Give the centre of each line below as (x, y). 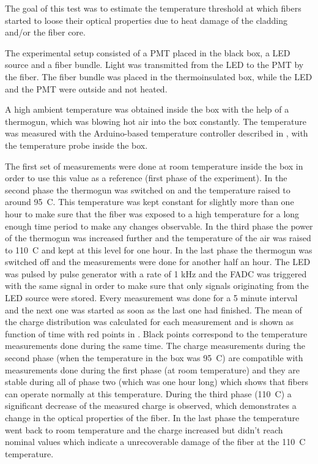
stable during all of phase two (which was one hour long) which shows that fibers (157, 382)
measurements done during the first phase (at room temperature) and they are (153, 369)
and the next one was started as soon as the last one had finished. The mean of (153, 309)
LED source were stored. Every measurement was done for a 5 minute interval (151, 298)
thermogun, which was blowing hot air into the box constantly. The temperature (156, 121)
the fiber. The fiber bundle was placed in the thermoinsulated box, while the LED (159, 76)
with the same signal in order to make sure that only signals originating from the (157, 286)
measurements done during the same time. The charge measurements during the (155, 346)
